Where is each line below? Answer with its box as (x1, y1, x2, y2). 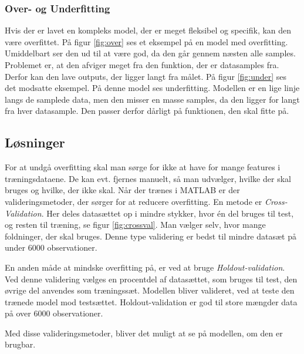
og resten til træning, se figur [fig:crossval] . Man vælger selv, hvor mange (5, 218, 266, 231)
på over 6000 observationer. (5, 307, 103, 319)
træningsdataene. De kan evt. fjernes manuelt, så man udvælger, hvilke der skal (5, 172, 291, 184)
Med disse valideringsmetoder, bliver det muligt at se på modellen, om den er (5, 326, 283, 339)
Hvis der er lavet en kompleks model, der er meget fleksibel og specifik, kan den (5, 24, 292, 36)
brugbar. (5, 338, 36, 350)
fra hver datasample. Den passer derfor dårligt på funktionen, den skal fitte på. (5, 104, 289, 117)
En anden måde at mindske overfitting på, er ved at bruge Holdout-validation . (5, 261, 285, 273)
